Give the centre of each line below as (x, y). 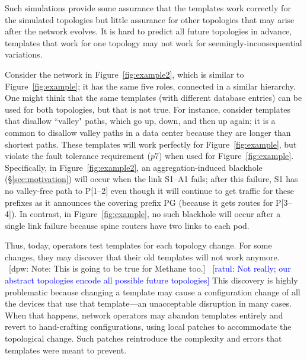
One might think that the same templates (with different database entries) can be (153, 98)
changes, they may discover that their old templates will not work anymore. (142, 257)
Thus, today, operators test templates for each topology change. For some (138, 245)
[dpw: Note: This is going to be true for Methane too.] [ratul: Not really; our (150, 268)
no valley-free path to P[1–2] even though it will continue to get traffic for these (150, 190)
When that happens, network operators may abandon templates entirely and (144, 315)
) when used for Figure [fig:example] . (226, 156)
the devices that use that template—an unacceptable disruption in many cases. (148, 303)
